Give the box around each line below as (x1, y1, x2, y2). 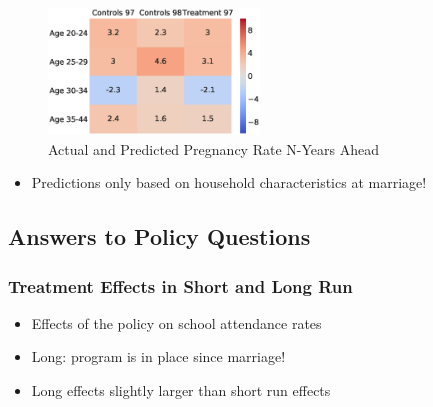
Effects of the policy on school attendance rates (31, 312, 322, 333)
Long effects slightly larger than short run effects (31, 380, 331, 401)
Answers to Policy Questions (8, 221, 311, 252)
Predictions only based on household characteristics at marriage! (31, 172, 427, 193)
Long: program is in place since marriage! (31, 346, 286, 367)
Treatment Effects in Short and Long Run (8, 273, 353, 298)
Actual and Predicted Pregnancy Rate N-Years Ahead (48, 138, 379, 159)
